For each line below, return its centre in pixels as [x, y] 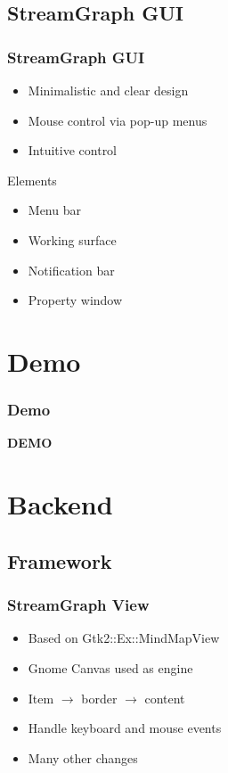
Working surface [72, 239]
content [165, 698]
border [99, 698]
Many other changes [83, 757]
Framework [60, 560]
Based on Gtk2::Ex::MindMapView [124, 638]
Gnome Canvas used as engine [110, 667]
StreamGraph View [78, 605]
